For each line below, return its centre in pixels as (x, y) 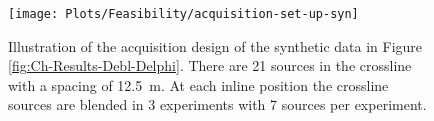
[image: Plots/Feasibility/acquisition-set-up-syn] (183, 14)
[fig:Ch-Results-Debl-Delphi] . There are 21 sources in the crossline (210, 65)
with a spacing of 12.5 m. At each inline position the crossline (198, 84)
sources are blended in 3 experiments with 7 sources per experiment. (217, 104)
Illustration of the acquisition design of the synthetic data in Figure (215, 45)
